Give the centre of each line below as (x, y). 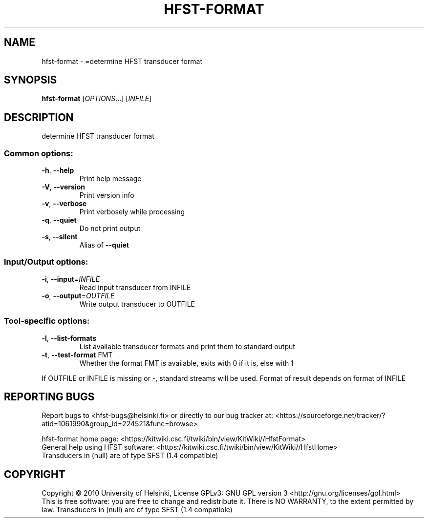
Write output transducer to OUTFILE (137, 304)
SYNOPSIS (31, 80)
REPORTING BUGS (49, 397)
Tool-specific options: (47, 321)
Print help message (110, 179)
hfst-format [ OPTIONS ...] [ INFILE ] (97, 99)
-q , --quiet (59, 220)
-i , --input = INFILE (71, 279)
